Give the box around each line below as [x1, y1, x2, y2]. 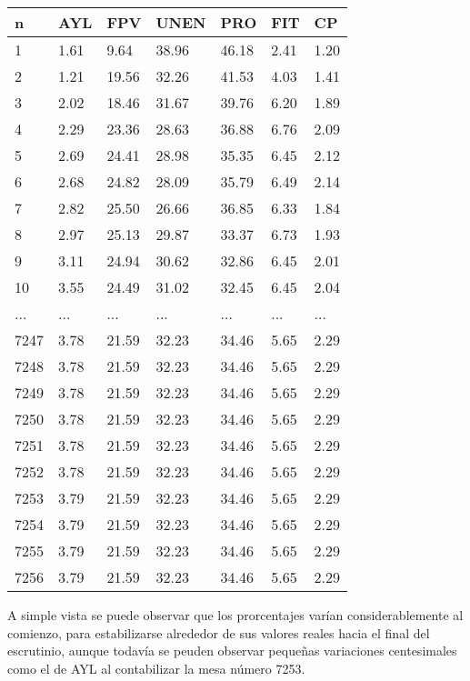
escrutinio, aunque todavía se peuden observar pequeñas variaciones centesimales [7, 641, 457, 660]
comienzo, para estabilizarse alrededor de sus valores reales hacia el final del [7, 623, 430, 642]
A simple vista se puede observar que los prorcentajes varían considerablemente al [7, 606, 464, 624]
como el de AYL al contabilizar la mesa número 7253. [7, 658, 305, 677]
